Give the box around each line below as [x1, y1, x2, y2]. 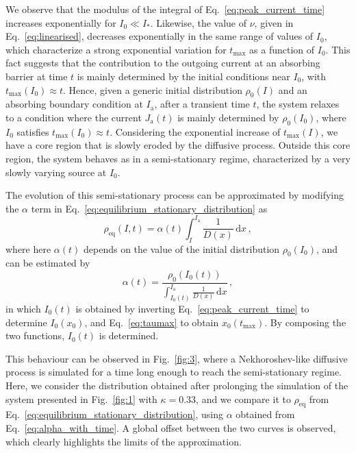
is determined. [99, 328, 159, 343]
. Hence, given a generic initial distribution [63, 82, 242, 97]
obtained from [236, 407, 295, 421]
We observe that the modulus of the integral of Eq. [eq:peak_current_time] [5, 2, 325, 16]
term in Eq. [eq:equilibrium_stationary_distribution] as [31, 201, 268, 215]
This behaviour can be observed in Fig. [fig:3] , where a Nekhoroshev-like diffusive [5, 351, 348, 365]
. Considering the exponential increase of [110, 124, 281, 138]
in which [5, 302, 41, 316]
